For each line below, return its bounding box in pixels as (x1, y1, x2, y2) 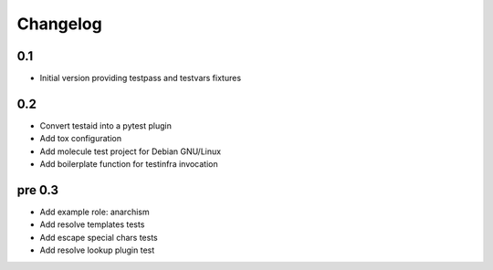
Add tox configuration (39, 133, 122, 144)
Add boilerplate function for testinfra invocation (39, 159, 218, 170)
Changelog (16, 14, 102, 34)
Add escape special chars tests (39, 232, 159, 243)
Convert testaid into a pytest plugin (39, 119, 173, 131)
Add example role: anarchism (39, 206, 150, 218)
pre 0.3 (16, 182, 59, 198)
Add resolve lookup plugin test (39, 244, 155, 255)
